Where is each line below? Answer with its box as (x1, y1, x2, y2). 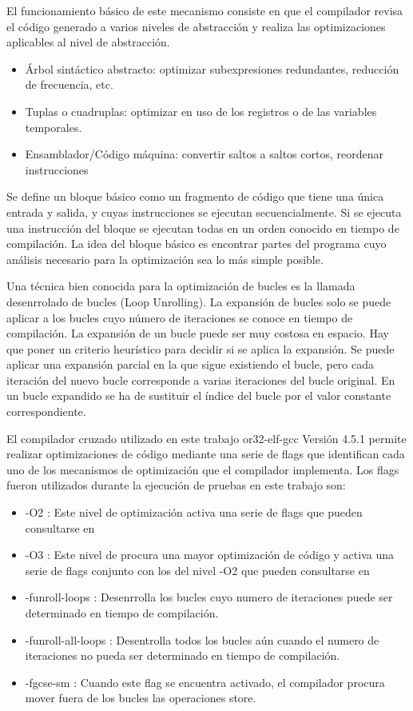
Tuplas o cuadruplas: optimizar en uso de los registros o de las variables (25, 102, 377, 119)
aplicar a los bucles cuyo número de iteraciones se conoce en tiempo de (6, 309, 353, 326)
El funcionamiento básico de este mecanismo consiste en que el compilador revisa (6, 2, 403, 18)
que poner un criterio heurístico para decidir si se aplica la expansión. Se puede (6, 340, 395, 357)
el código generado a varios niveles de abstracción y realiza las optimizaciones (6, 18, 386, 34)
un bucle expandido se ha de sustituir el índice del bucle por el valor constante (6, 387, 391, 404)
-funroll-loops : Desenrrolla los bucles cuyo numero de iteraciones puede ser (25, 589, 393, 605)
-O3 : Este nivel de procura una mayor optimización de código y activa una (25, 546, 395, 563)
